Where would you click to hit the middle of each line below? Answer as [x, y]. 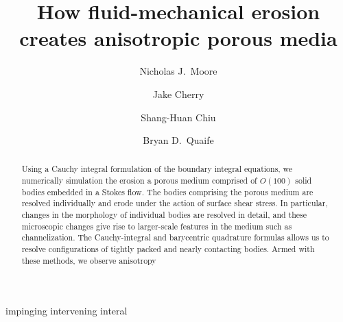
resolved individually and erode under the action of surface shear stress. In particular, [175, 203]
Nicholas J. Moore [178, 71]
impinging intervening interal [67, 311]
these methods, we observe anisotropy [89, 260]
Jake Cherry [178, 94]
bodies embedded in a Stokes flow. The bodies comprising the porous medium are [167, 191]
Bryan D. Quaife [178, 140]
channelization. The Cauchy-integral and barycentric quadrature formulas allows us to [175, 237]
